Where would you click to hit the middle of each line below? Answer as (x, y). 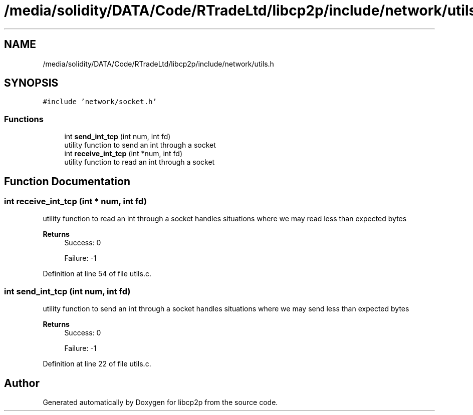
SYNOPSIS (31, 83)
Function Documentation (67, 181)
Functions (24, 119)
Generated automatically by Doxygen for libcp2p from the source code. (160, 402)
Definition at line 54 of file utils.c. (97, 274)
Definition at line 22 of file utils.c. (97, 364)
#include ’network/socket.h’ (100, 102)
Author (22, 383)
